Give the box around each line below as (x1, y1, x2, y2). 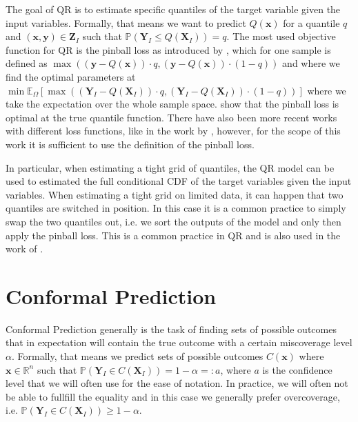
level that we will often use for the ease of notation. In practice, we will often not (6, 376, 348, 390)
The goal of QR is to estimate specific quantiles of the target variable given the (6, 2, 341, 16)
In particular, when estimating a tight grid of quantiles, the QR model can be (6, 160, 335, 174)
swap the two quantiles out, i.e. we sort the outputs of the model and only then (6, 214, 341, 228)
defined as (6, 56, 48, 70)
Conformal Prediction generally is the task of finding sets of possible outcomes (6, 321, 337, 336)
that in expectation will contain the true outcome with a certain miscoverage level (6, 335, 352, 350)
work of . (6, 241, 43, 256)
